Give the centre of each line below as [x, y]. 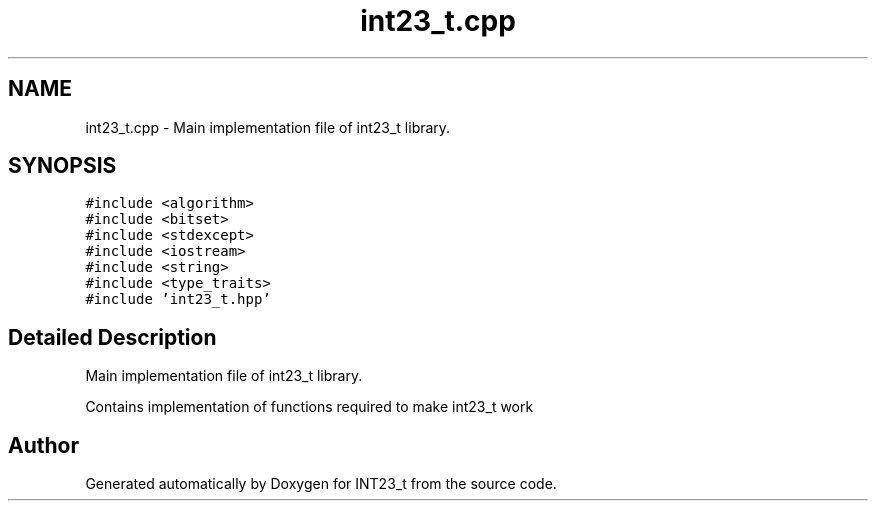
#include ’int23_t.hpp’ [178, 299]
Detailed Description [112, 337]
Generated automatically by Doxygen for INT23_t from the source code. [321, 484]
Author [43, 445]
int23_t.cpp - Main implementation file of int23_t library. [268, 127]
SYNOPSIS [62, 166]
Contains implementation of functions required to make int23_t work [309, 407]
